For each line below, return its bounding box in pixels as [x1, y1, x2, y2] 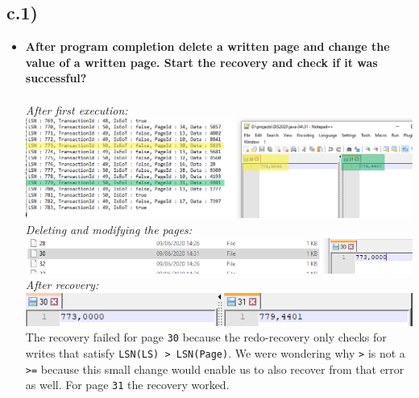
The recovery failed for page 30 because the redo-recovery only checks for [25, 329, 387, 346]
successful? [25, 69, 87, 86]
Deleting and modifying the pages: [25, 221, 193, 238]
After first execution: [25, 101, 128, 118]
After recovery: [25, 276, 99, 293]
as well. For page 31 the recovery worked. [25, 376, 230, 393]
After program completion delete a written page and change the [25, 38, 390, 55]
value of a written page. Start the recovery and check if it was [25, 53, 378, 70]
